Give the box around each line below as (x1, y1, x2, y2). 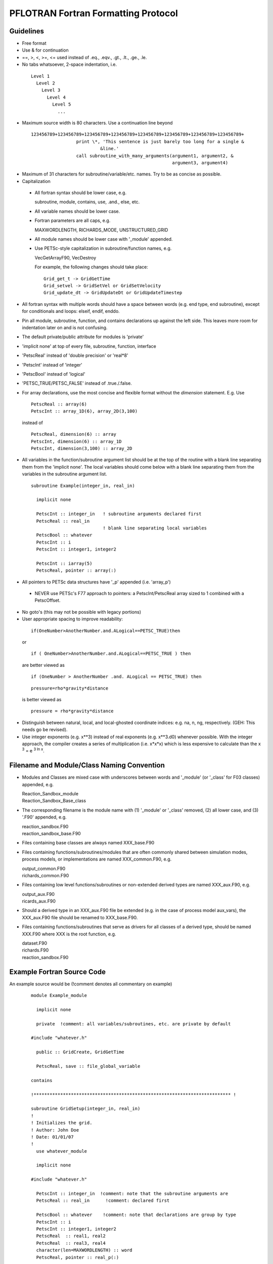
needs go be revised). (22, 727, 68, 733)
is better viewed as (22, 696, 62, 702)
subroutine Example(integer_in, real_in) (31, 483, 135, 488)
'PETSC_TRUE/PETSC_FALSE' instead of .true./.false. (22, 380, 132, 386)
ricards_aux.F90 (22, 898, 56, 905)
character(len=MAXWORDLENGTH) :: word (36, 1247, 132, 1253)
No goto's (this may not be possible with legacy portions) (22, 609, 142, 615)
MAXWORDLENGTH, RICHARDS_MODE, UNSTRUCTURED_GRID (34, 227, 168, 233)
